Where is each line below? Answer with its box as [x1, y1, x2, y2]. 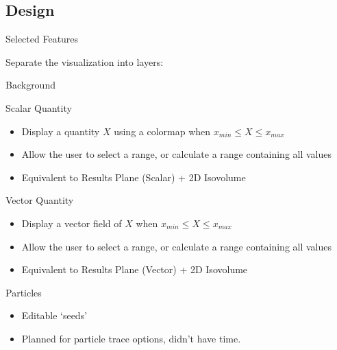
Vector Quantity [5, 193, 74, 207]
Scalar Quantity [5, 100, 72, 115]
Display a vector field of [21, 215, 122, 230]
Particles [5, 285, 42, 299]
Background [5, 78, 55, 92]
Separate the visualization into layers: [5, 54, 164, 69]
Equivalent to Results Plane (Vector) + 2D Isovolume [21, 262, 248, 277]
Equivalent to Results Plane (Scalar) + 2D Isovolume [21, 170, 246, 184]
